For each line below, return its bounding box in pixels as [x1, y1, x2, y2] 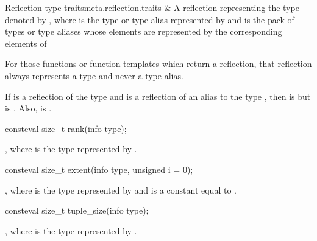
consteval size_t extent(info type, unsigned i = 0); [5, 162, 193, 175]
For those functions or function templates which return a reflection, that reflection [5, 57, 312, 70]
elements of [5, 37, 47, 49]
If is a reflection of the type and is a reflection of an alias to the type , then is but [5, 89, 311, 102]
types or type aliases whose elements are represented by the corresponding [5, 25, 282, 38]
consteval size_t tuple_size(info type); [5, 204, 149, 217]
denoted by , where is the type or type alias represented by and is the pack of [5, 13, 294, 26]
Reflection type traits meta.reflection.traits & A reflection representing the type [5, 1, 299, 13]
